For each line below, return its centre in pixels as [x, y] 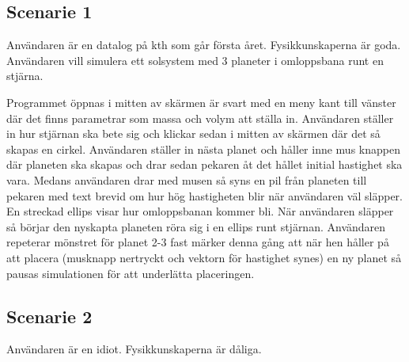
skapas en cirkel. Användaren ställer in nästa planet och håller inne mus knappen [203, 149]
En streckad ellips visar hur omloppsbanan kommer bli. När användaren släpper [200, 211]
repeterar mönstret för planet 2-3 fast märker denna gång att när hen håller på [198, 242]
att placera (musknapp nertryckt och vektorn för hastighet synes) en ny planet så [204, 257]
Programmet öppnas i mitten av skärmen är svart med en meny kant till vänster [201, 102]
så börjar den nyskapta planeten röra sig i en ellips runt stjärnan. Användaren [196, 226]
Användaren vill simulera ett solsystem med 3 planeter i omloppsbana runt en [195, 60]
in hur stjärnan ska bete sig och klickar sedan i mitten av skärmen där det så [193, 133]
